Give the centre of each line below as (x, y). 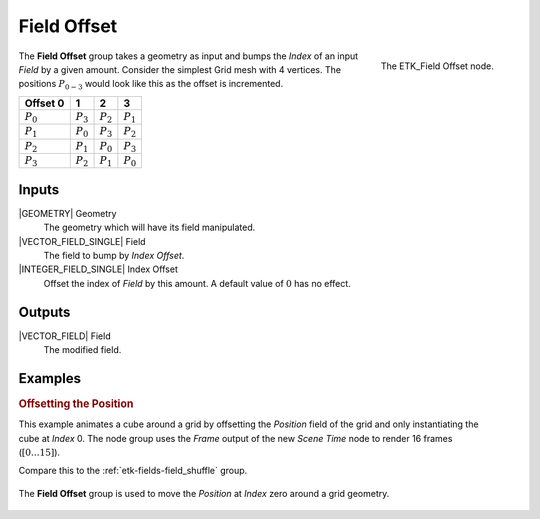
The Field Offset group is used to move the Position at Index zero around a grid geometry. (204, 493)
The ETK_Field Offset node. (437, 66)
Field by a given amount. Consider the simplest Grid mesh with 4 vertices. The (180, 69)
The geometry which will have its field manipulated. (149, 227)
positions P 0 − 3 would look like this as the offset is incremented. (151, 85)
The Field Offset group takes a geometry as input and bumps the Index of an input (188, 56)
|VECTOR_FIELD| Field (64, 336)
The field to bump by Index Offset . (114, 255)
